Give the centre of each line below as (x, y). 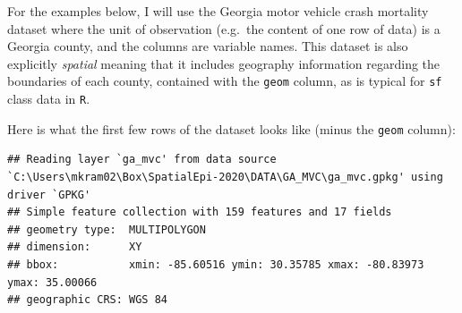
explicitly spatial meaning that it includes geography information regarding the (224, 63)
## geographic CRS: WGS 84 (87, 300)
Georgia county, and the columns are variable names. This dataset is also (208, 46)
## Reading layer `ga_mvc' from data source (142, 160)
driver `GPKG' (49, 195)
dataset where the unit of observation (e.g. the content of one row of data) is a (224, 28)
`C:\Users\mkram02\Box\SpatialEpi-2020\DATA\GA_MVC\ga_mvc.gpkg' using (225, 177)
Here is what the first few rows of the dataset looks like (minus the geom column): (231, 128)
